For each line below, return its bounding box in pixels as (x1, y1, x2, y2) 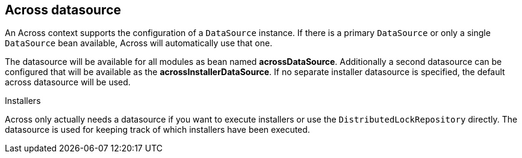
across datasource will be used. (5, 77, 131, 88)
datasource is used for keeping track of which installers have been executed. (5, 124, 310, 135)
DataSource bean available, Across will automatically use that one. (5, 38, 273, 49)
